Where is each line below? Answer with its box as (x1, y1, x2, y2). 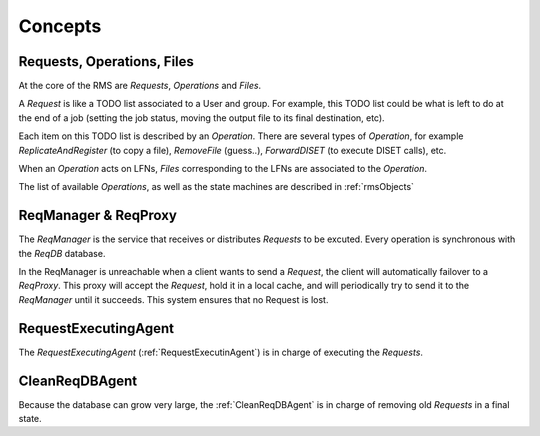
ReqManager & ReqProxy (18, 207, 177, 224)
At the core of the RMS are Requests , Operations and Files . (18, 80, 262, 92)
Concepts (18, 15, 102, 37)
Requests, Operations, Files (18, 53, 195, 70)
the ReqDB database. (18, 247, 106, 259)
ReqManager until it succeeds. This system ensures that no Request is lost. (18, 293, 329, 305)
